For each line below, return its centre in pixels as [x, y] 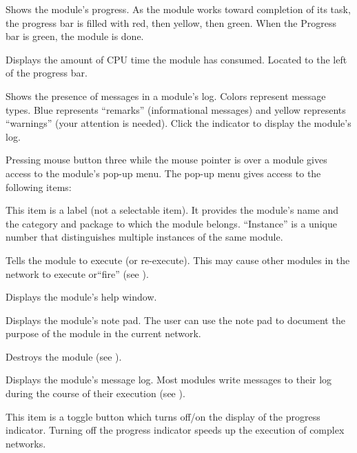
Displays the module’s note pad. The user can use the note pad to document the [175, 320]
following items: [39, 187]
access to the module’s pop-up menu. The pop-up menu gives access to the [163, 173]
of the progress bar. [47, 73]
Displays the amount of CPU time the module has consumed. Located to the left [176, 59]
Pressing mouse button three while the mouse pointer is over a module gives [166, 160]
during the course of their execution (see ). [95, 393]
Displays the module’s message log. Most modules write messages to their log [169, 380]
